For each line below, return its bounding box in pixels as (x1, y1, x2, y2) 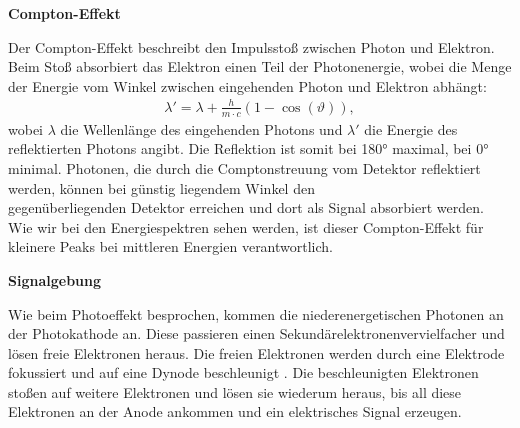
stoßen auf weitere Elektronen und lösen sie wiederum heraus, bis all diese (8, 381, 462, 402)
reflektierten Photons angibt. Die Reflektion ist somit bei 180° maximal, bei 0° (8, 138, 489, 159)
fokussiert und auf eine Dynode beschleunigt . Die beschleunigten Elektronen (8, 362, 479, 383)
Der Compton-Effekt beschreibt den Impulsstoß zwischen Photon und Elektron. (8, 36, 495, 57)
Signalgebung (8, 269, 102, 290)
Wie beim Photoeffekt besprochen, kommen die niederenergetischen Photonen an (8, 303, 504, 324)
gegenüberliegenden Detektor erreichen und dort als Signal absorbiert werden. (8, 197, 484, 218)
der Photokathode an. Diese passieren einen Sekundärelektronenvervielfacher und (8, 323, 505, 344)
